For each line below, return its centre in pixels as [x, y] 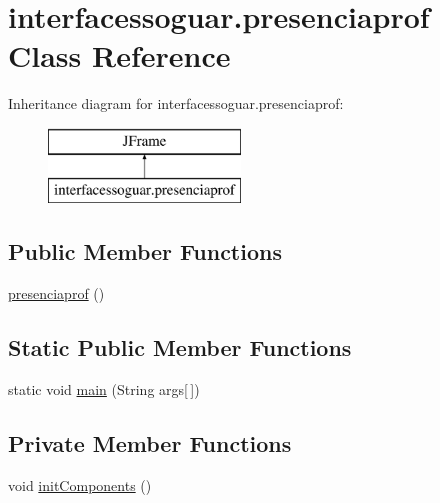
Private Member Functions [150, 443]
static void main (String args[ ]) [104, 389]
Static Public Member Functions [180, 347]
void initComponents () [80, 484]
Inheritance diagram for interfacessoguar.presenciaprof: [176, 103]
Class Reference [119, 55]
